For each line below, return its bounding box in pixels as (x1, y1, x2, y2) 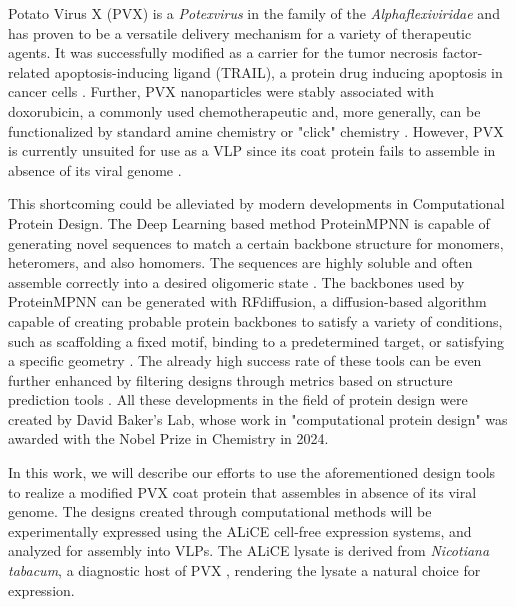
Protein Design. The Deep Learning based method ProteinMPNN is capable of (8, 212, 490, 233)
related (8, 61, 51, 82)
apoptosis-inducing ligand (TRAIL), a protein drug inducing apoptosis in (54, 61, 503, 82)
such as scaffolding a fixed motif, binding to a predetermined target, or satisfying (8, 330, 505, 351)
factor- (442, 42, 483, 63)
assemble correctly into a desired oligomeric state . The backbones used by (8, 271, 465, 292)
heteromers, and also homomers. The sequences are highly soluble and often (8, 252, 473, 273)
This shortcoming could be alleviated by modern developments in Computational (8, 193, 505, 214)
